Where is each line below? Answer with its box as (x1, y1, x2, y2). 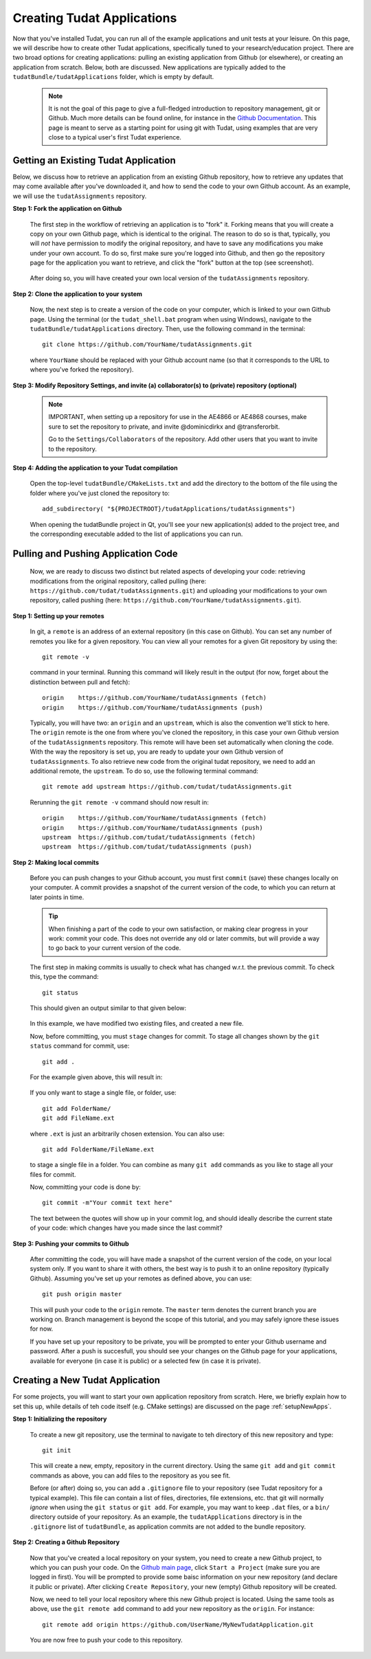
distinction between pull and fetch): (30, 677, 131, 686)
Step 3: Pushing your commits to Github (12, 1239, 130, 1248)
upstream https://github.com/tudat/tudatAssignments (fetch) (42, 833, 256, 841)
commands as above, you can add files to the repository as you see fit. (30, 1471, 231, 1480)
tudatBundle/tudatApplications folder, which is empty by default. (12, 73, 214, 81)
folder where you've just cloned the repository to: (30, 488, 170, 497)
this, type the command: (30, 973, 99, 981)
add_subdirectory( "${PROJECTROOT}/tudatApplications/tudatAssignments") (42, 505, 296, 513)
